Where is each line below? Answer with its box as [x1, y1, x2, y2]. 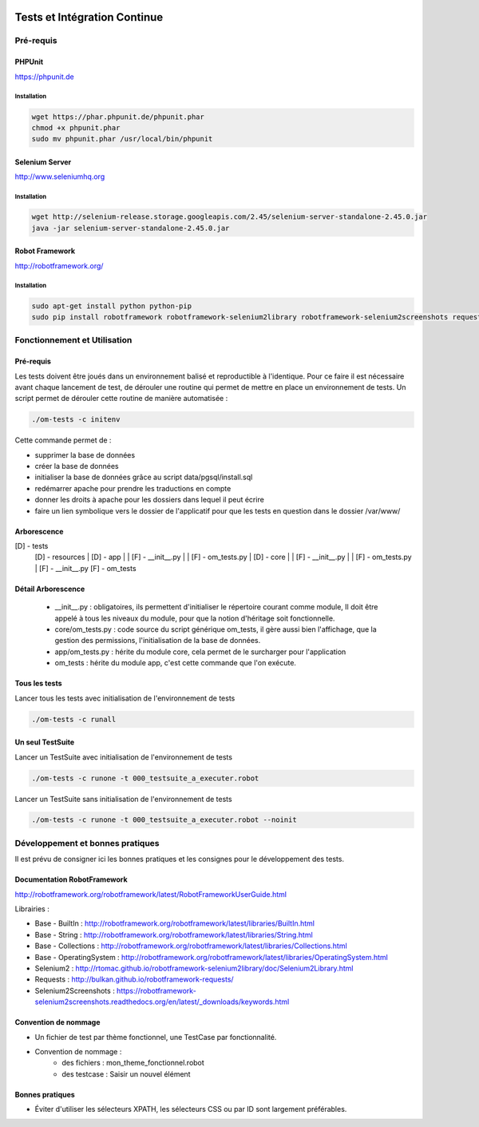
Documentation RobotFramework [14, 875, 128, 884]
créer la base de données [34, 462, 119, 471]
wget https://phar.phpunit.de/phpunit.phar [31, 112, 205, 121]
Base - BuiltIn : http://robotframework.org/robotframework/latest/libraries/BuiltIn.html [34, 919, 315, 928]
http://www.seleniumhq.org [14, 172, 105, 181]
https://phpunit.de [14, 72, 75, 81]
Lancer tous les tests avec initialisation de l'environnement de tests [14, 693, 236, 703]
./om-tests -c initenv [31, 415, 121, 424]
